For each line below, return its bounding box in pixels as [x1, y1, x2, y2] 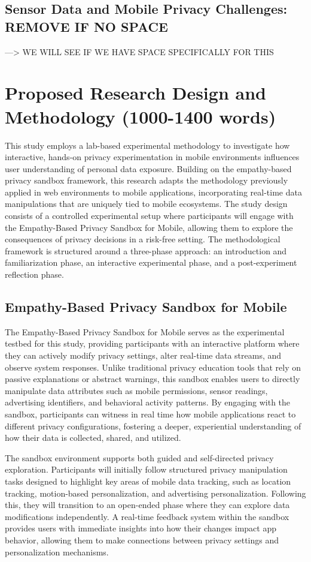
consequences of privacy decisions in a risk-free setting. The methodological [5, 233, 280, 245]
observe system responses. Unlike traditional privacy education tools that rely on [5, 360, 301, 373]
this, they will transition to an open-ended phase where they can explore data [5, 498, 290, 511]
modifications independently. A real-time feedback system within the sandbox [5, 510, 289, 522]
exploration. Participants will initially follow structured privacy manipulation [5, 463, 288, 476]
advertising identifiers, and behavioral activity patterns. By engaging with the [5, 396, 291, 408]
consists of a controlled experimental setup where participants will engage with [5, 209, 294, 222]
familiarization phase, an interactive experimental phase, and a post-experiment [5, 256, 297, 269]
